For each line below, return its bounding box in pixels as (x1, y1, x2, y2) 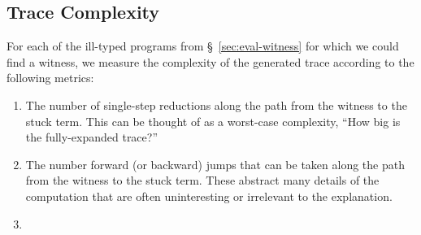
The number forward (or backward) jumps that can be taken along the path (25, 155, 405, 172)
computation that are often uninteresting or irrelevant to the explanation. (25, 187, 393, 204)
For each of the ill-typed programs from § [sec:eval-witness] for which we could (7, 37, 399, 54)
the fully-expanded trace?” (25, 128, 158, 146)
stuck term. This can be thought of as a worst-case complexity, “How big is (25, 112, 401, 129)
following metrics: (7, 69, 94, 86)
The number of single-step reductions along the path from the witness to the (25, 96, 407, 113)
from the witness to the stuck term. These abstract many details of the (25, 172, 380, 189)
